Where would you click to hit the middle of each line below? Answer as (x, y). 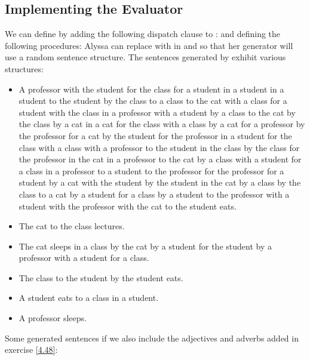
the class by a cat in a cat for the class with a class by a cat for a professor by (162, 124)
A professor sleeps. (53, 318)
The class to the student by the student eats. (101, 277)
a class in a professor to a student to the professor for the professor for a (151, 170)
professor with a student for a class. (84, 258)
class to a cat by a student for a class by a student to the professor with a (154, 194)
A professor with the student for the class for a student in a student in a (151, 89)
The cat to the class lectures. (72, 226)
